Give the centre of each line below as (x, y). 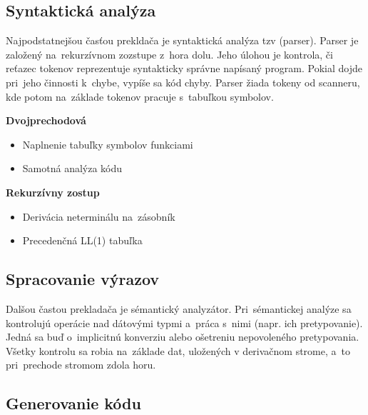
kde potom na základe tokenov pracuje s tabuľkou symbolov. (140, 96)
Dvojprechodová (46, 120)
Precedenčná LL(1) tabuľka (82, 240)
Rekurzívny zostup (53, 192)
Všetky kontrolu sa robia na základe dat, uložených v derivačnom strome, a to (178, 350)
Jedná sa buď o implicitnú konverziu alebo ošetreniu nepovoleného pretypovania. (183, 337)
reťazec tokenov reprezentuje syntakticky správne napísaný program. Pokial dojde (184, 68)
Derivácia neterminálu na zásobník (99, 216)
